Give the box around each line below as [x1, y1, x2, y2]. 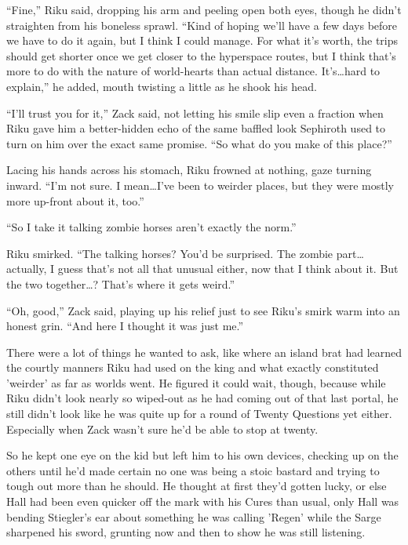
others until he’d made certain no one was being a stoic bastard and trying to [6, 462, 380, 478]
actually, [6, 260, 47, 277]
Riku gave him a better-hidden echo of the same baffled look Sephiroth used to [6, 120, 386, 136]
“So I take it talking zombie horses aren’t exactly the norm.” [6, 219, 297, 235]
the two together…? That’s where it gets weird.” [6, 275, 235, 292]
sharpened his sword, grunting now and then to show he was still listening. [6, 524, 366, 540]
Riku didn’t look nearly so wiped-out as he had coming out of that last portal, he [6, 390, 399, 406]
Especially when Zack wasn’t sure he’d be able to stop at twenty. [6, 420, 319, 437]
